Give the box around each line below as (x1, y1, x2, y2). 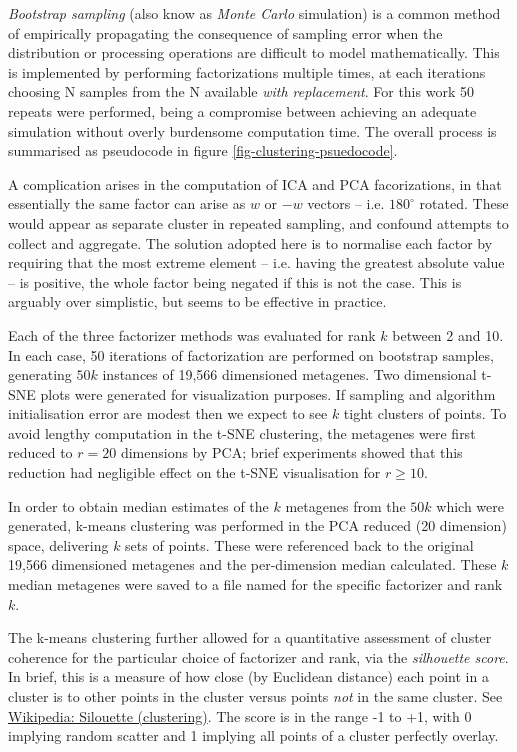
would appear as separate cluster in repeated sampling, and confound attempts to (8, 212, 509, 233)
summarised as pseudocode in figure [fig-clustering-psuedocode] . (8, 140, 398, 161)
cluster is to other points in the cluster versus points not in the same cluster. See (8, 686, 503, 706)
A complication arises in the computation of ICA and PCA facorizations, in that (8, 173, 502, 194)
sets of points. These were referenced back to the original (125, 534, 474, 555)
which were (436, 495, 504, 516)
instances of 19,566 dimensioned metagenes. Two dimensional (102, 364, 477, 385)
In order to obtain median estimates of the (8, 495, 269, 516)
